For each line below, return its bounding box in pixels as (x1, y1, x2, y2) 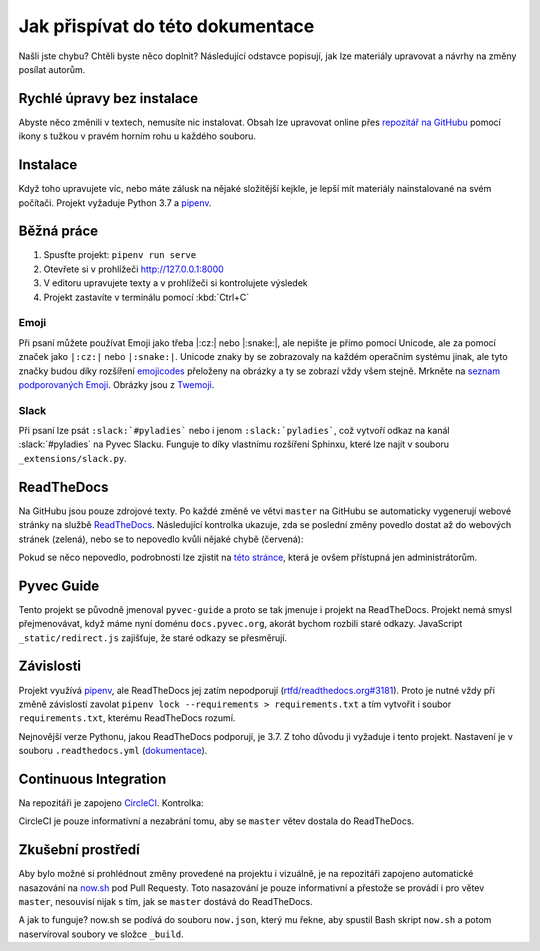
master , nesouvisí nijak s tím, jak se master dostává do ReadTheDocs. (18, 896, 314, 908)
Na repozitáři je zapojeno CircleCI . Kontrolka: (18, 796, 204, 809)
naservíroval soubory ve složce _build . (18, 928, 184, 940)
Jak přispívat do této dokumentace (18, 15, 315, 37)
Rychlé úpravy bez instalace (18, 90, 199, 107)
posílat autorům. (18, 63, 86, 75)
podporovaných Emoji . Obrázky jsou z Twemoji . (18, 378, 215, 390)
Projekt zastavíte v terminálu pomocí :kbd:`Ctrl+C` (43, 291, 250, 303)
